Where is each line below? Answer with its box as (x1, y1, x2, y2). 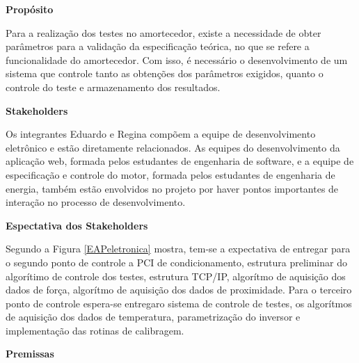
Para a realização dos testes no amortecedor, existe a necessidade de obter (6, 25, 321, 40)
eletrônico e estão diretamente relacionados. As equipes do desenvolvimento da (6, 140, 340, 154)
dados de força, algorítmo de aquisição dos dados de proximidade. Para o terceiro (6, 282, 352, 297)
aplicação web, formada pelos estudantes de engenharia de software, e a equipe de (6, 154, 354, 168)
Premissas (6, 346, 54, 361)
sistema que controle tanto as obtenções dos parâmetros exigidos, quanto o (6, 66, 324, 81)
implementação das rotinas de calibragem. (6, 323, 184, 337)
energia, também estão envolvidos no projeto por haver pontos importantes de (6, 181, 339, 195)
